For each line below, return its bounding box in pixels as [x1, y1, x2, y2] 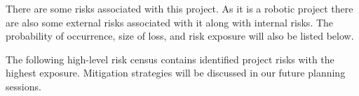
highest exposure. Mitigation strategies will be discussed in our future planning [6, 65, 346, 80]
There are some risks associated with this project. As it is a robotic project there [6, 1, 353, 15]
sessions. [6, 79, 41, 93]
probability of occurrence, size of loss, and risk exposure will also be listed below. [6, 29, 354, 43]
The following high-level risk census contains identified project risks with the [6, 51, 334, 66]
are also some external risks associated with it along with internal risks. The [6, 15, 334, 29]
